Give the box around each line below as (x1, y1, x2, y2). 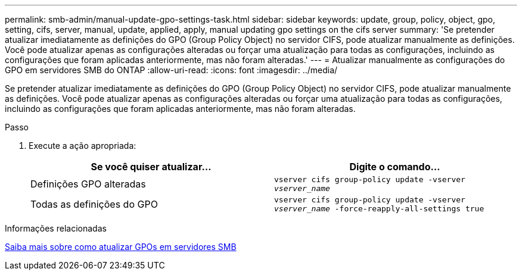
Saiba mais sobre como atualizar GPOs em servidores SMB (5, 242, 237, 252)
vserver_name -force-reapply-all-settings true (274, 204, 484, 213)
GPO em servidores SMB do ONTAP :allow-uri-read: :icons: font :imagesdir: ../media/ (5, 65, 338, 75)
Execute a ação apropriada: (29, 140, 136, 151)
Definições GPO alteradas (30, 178, 146, 190)
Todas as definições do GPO (30, 198, 158, 210)
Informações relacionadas (5, 223, 107, 233)
